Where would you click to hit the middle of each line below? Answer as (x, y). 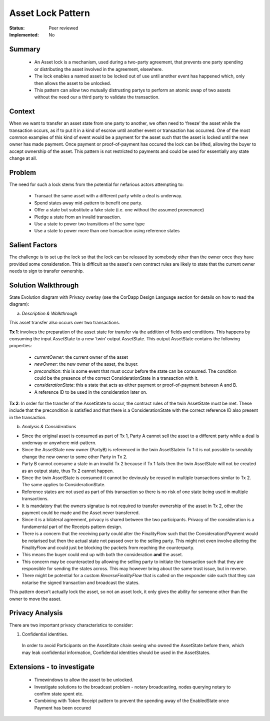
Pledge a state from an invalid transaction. (78, 217)
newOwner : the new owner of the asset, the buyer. (86, 364)
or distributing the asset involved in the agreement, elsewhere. (98, 69)
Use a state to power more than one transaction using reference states (107, 231)
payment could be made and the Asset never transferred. (81, 513)
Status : (17, 28)
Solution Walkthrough (44, 285)
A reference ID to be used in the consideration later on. (91, 392)
